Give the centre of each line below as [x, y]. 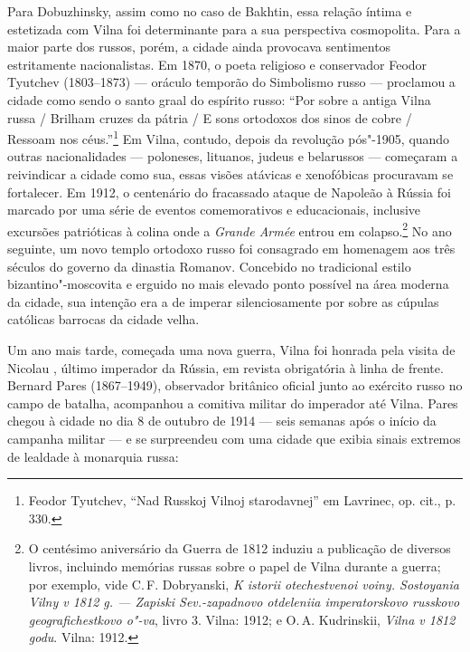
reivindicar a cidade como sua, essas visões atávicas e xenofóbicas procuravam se [230, 174]
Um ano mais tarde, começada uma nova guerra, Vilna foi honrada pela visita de [231, 350]
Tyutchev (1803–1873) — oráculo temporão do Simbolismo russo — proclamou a [231, 82]
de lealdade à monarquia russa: [93, 456]
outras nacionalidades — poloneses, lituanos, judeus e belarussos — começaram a [233, 156]
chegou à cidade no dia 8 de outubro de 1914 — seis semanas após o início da [222, 421]
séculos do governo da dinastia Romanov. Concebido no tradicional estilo [209, 266]
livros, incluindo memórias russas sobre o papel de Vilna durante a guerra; [235, 566]
